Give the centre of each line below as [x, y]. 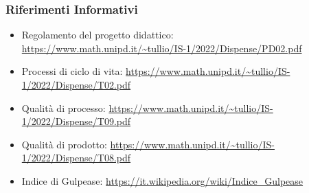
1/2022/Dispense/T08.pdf [76, 158]
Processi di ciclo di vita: [72, 71]
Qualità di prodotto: [64, 144]
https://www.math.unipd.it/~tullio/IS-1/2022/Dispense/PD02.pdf [162, 48]
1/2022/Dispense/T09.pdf [76, 121]
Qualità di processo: [64, 107]
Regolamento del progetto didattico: [98, 35]
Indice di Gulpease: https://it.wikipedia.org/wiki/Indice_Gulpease [162, 180]
